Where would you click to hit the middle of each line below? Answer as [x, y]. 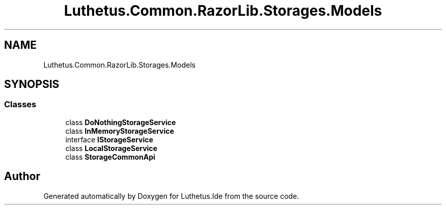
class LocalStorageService [111, 148]
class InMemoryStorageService [120, 131]
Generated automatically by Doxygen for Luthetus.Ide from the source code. [171, 196]
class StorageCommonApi [110, 157]
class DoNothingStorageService [121, 122]
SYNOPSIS [32, 84]
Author [22, 176]
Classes [20, 105]
